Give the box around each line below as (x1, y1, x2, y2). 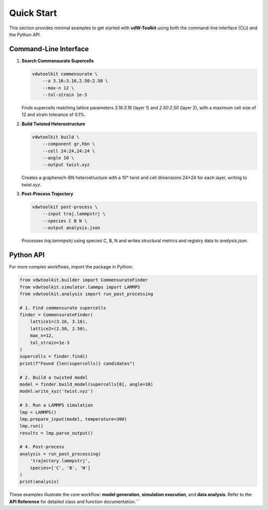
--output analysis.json (42, 225, 100, 231)
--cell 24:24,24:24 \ (42, 148, 95, 154)
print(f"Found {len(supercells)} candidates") (19, 360, 135, 366)
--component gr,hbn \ (42, 141, 95, 147)
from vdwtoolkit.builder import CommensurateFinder (19, 277, 148, 283)
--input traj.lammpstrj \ (42, 211, 106, 217)
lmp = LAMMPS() (19, 409, 57, 415)
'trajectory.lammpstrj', (30, 458, 91, 464)
